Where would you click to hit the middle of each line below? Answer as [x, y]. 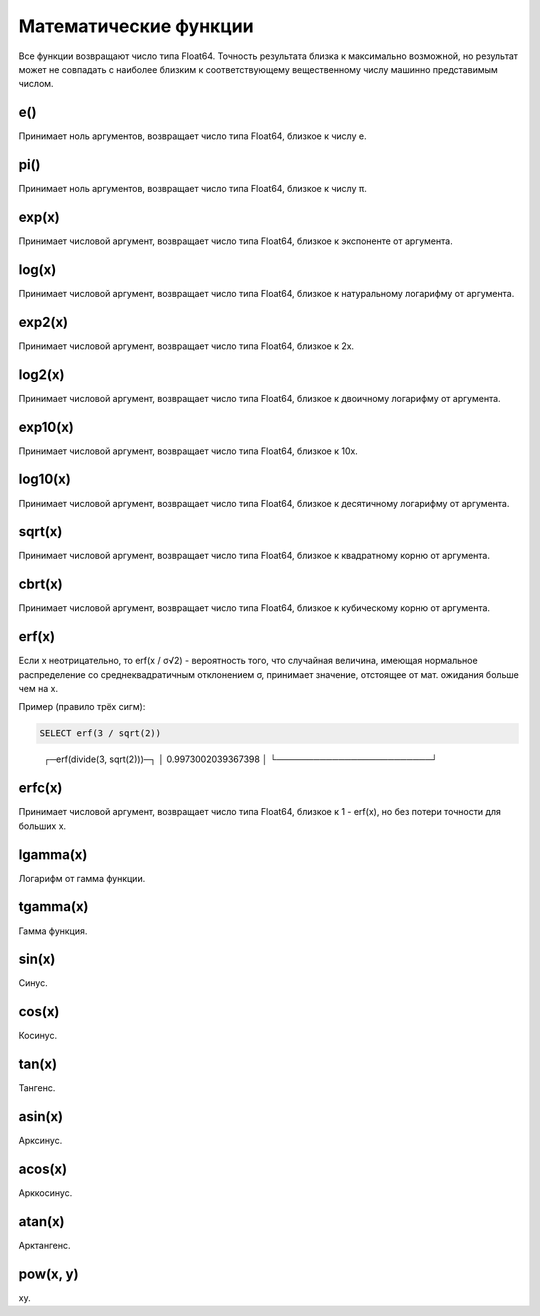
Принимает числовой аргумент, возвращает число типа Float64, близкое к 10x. [188, 451]
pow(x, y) [48, 1273]
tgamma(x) [53, 906]
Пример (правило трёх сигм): [82, 707]
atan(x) [41, 1221]
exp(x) [39, 216]
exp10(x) [46, 426]
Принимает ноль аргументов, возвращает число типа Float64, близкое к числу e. [192, 136]
